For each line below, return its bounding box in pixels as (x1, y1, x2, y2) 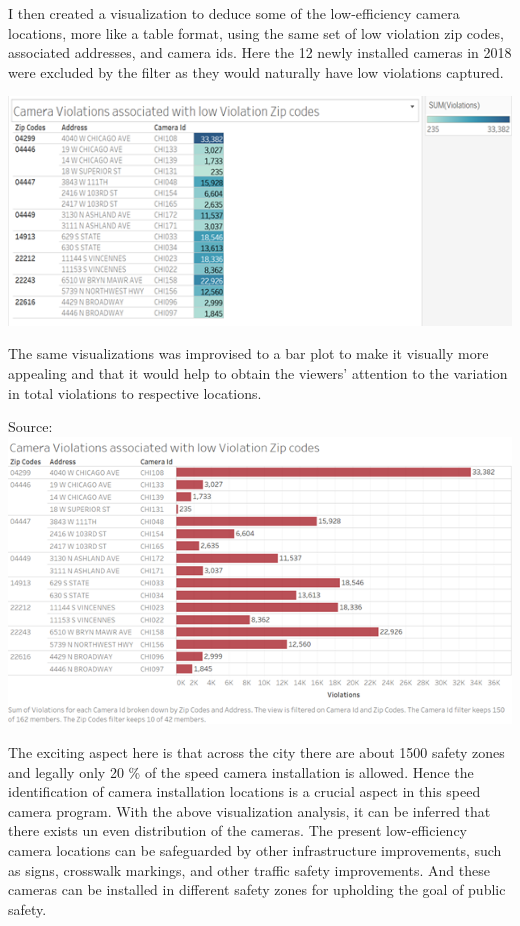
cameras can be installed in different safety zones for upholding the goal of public (8, 879, 506, 900)
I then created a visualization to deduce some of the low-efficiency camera (8, 3, 460, 23)
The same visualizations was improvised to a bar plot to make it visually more (8, 343, 489, 364)
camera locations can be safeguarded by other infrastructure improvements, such (8, 839, 502, 860)
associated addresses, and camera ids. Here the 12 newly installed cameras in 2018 (8, 42, 512, 63)
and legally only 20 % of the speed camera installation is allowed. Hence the (8, 761, 474, 782)
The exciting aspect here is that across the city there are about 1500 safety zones (8, 741, 505, 762)
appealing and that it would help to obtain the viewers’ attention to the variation (8, 363, 508, 384)
